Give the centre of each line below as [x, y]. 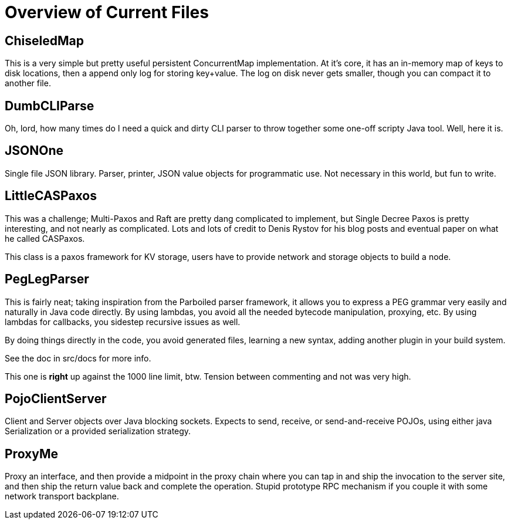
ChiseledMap [45, 40]
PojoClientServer [56, 398]
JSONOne [34, 151]
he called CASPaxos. [45, 238]
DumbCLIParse [50, 106]
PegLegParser [47, 279]
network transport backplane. [62, 496]
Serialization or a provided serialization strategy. [98, 431]
